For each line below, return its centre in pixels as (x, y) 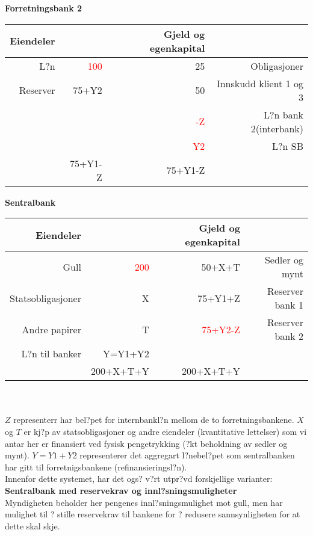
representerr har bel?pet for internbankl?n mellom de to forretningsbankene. (154, 420)
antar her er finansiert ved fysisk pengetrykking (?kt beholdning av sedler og (146, 443)
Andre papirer (51, 329)
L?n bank (283, 114)
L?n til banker (51, 354)
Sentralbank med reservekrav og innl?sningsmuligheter (121, 490)
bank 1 (289, 305)
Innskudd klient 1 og (260, 83)
